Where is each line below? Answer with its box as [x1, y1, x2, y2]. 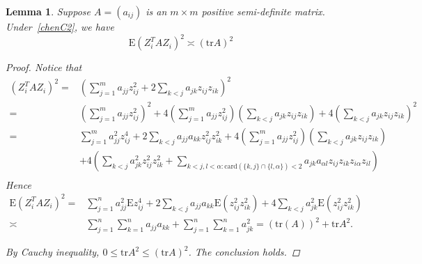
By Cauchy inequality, [6, 244, 100, 259]
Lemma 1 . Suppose [6, 4, 91, 18]
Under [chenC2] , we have [6, 20, 114, 33]
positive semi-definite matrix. [201, 4, 325, 18]
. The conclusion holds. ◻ [188, 244, 300, 259]
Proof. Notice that [6, 60, 82, 75]
